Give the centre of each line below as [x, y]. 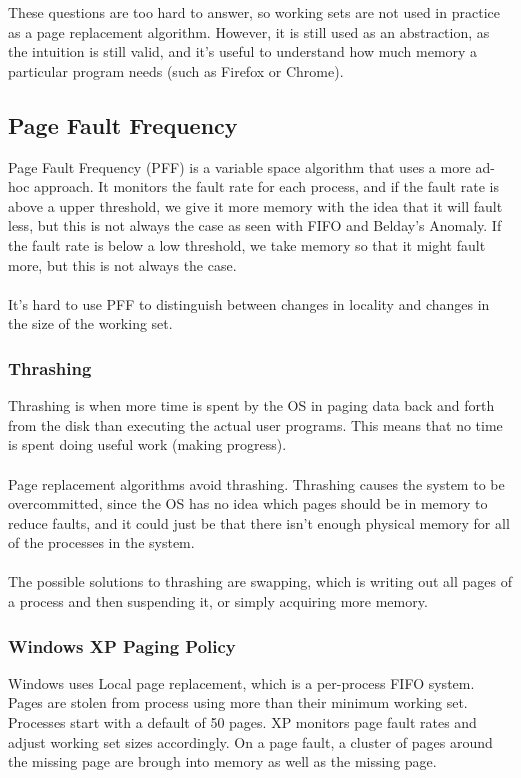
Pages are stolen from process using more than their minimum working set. [238, 702]
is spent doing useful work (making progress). [147, 444]
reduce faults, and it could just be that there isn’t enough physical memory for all [259, 522]
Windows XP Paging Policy [122, 645]
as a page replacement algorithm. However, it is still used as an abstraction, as [249, 31]
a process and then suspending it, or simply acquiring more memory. [218, 601]
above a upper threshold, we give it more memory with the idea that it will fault [255, 205]
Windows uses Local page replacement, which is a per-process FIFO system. [241, 682]
